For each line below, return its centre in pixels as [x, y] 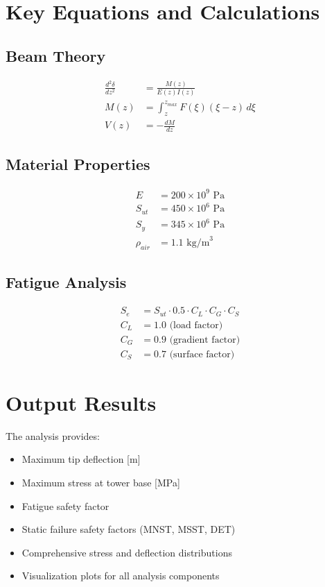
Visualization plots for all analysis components [121, 576]
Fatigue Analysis [66, 282]
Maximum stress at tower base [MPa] [101, 483]
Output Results [81, 402]
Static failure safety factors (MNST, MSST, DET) [129, 529]
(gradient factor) [205, 340]
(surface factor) [202, 354]
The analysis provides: [53, 435]
